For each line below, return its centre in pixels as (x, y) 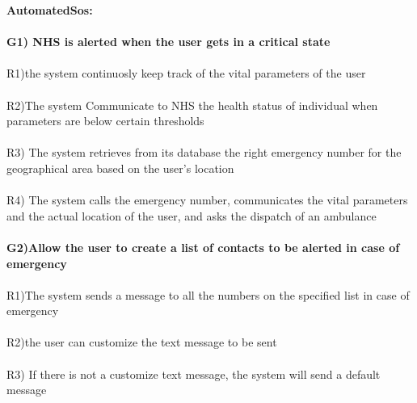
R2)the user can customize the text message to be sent (142, 342)
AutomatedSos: (50, 10)
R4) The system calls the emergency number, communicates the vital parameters (207, 200)
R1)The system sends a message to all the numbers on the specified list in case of (208, 294)
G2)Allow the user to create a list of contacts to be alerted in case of (203, 247)
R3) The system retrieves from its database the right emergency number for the (204, 152)
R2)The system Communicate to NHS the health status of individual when (192, 105)
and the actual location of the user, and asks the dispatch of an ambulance (192, 215)
